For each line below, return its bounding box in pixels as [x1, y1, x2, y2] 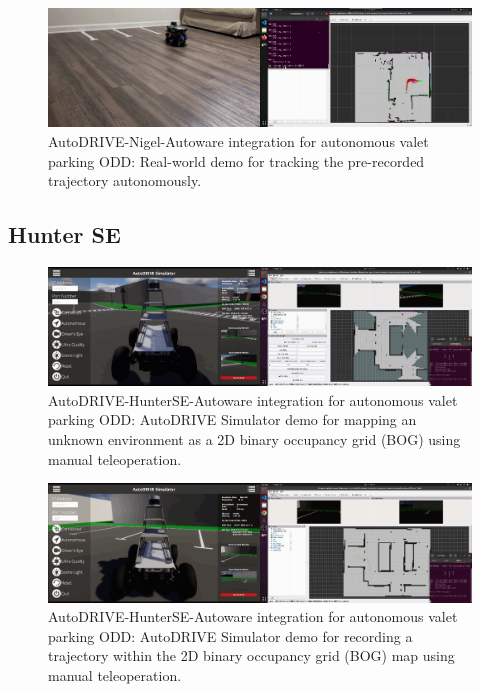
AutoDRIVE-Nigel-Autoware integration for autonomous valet [48, 130, 429, 151]
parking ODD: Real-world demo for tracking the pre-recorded [48, 150, 425, 171]
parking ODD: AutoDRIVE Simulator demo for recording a [48, 625, 413, 646]
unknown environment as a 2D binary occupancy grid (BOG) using [48, 429, 461, 450]
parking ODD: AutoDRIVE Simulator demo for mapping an [48, 409, 417, 430]
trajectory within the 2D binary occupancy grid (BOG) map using [48, 645, 455, 666]
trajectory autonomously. [48, 170, 202, 191]
